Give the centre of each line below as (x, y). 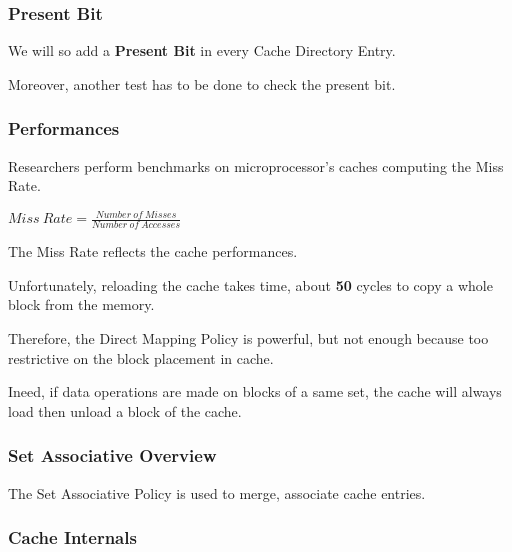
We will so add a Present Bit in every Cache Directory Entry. (202, 50)
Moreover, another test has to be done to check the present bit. (202, 83)
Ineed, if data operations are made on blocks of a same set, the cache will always (255, 391)
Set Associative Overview (112, 455)
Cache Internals (72, 537)
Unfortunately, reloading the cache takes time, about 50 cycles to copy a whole (250, 284)
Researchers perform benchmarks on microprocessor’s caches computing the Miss (256, 165)
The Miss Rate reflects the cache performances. (153, 251)
